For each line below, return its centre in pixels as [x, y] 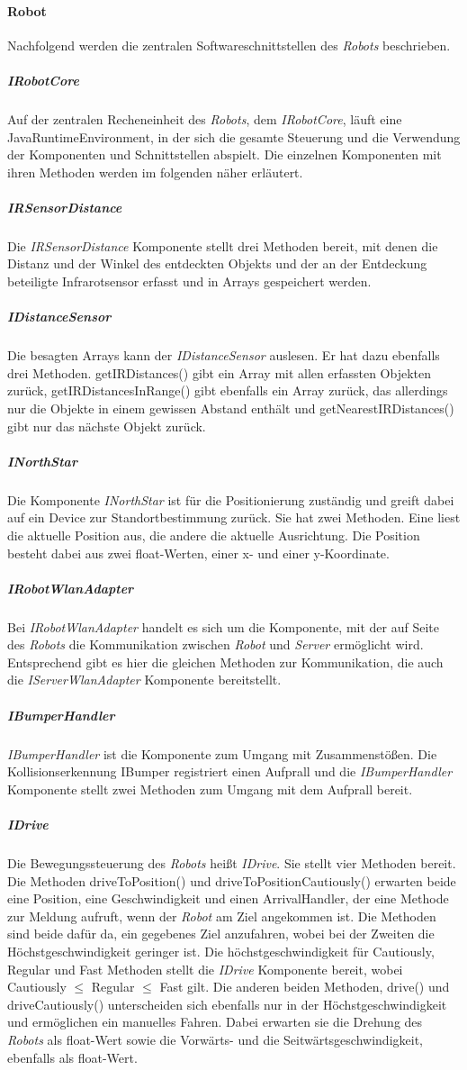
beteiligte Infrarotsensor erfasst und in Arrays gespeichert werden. [189, 281]
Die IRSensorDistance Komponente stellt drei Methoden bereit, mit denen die [223, 245]
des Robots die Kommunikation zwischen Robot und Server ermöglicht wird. [216, 644]
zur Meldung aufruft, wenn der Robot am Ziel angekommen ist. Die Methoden [222, 916]
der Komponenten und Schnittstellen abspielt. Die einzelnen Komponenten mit [225, 154]
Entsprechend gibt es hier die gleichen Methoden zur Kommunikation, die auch [225, 662]
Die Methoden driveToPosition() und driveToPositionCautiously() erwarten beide [232, 880]
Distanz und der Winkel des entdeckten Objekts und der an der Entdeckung [217, 263]
